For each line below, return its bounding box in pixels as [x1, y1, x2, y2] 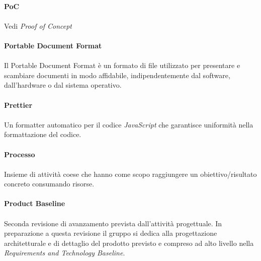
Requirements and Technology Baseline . [4, 247, 125, 258]
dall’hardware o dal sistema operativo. [4, 80, 122, 90]
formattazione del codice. [4, 129, 81, 140]
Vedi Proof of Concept [4, 20, 72, 31]
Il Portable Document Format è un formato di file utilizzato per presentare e [4, 60, 240, 71]
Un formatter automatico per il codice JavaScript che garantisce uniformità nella [4, 119, 253, 129]
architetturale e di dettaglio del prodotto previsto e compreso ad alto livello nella [4, 237, 254, 248]
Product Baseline [4, 198, 65, 209]
